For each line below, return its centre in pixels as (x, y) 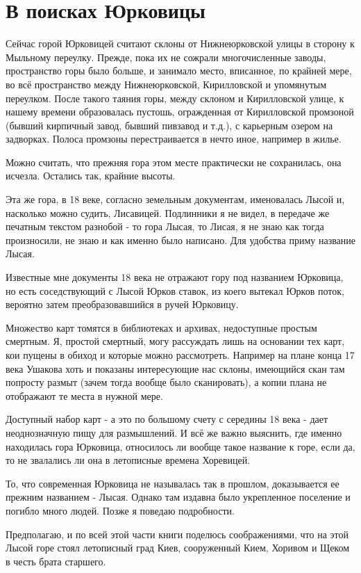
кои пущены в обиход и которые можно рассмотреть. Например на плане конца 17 (180, 355)
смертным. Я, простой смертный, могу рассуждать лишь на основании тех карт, (175, 341)
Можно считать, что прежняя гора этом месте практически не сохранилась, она (174, 162)
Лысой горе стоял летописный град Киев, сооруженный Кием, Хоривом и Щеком (178, 548)
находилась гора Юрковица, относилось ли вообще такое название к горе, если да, (180, 446)
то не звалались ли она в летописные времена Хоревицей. (128, 460)
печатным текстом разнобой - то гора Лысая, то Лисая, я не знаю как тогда (165, 226)
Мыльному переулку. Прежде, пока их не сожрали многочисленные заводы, (166, 57)
